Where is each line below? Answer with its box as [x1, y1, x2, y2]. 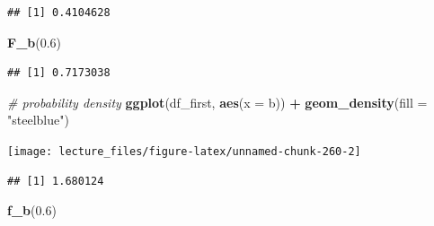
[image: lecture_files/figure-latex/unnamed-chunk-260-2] [7, 144, 361, 158]
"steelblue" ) [7, 110, 69, 129]
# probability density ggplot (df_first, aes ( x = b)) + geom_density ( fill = [7, 92, 428, 111]
